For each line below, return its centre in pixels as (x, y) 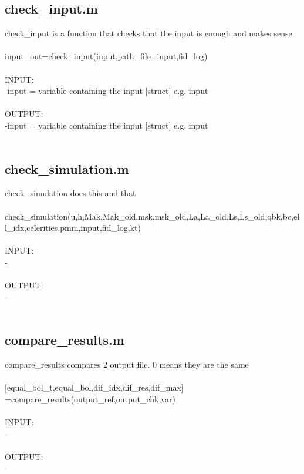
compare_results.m (65, 340)
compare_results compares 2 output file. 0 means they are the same (127, 364)
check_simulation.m (67, 168)
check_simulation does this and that (70, 193)
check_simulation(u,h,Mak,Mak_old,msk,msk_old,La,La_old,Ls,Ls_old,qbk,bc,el (152, 216)
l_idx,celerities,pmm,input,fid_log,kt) (73, 228)
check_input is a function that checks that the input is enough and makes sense (148, 33)
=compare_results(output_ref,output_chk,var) (90, 399)
